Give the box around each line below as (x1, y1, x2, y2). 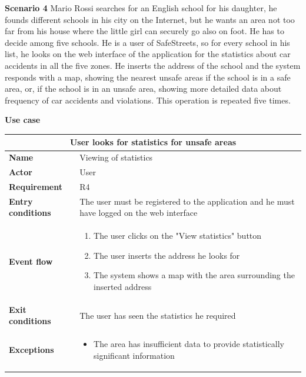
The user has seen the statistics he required (79, 309, 236, 321)
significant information (94, 349, 175, 361)
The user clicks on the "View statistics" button (94, 229, 262, 242)
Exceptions (9, 343, 54, 356)
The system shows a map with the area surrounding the (94, 269, 295, 281)
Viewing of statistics (79, 151, 153, 164)
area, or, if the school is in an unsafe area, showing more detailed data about (5, 82, 282, 95)
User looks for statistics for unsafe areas (69, 136, 237, 148)
